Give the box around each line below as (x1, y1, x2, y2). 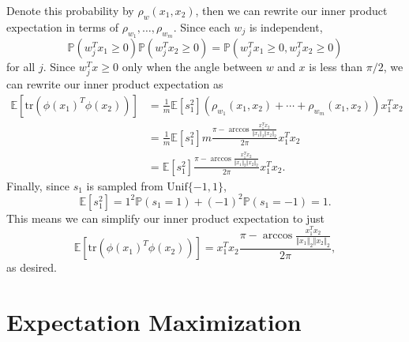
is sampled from (86, 177, 163, 194)
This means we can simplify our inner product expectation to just (6, 209, 325, 226)
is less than (309, 58, 363, 74)
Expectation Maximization (6, 305, 302, 337)
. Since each (173, 18, 231, 35)
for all (6, 58, 36, 74)
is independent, (249, 18, 323, 35)
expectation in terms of (6, 18, 119, 35)
